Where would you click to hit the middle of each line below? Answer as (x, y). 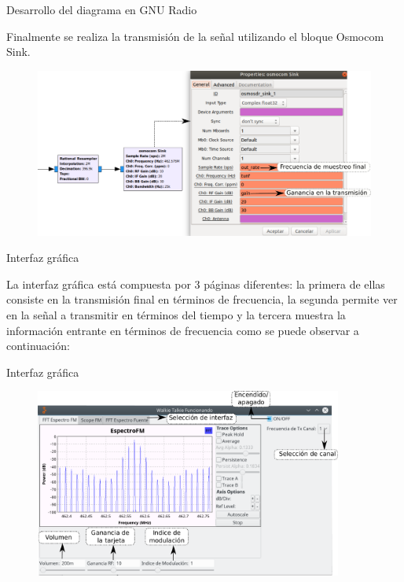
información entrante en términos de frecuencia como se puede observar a (183, 330)
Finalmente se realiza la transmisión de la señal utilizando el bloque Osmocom (195, 36)
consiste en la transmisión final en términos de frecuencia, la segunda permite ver (202, 299)
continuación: (38, 346)
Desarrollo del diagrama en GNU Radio (102, 9)
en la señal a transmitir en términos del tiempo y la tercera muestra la (176, 315)
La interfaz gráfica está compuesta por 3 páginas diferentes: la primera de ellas (196, 284)
